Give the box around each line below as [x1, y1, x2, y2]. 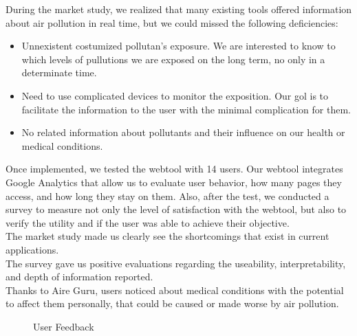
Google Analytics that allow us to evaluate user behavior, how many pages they [6, 175, 342, 189]
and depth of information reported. [6, 269, 153, 284]
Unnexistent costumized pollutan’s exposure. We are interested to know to [21, 38, 336, 53]
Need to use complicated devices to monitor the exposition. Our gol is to [21, 88, 329, 102]
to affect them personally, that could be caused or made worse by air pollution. [6, 296, 339, 311]
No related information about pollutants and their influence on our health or [21, 125, 345, 139]
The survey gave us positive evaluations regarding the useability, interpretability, [6, 256, 346, 270]
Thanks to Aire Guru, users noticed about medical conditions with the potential [6, 282, 344, 297]
